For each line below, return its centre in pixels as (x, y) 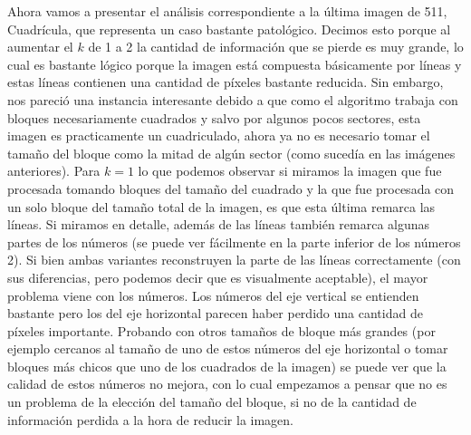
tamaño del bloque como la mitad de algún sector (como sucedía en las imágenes (231, 153)
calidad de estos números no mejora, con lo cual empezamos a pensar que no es (227, 384)
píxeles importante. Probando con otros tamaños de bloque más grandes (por (221, 330)
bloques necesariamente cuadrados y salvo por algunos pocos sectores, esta (214, 117)
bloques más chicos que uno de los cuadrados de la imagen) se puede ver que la (227, 366)
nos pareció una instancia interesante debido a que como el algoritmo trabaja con (233, 99)
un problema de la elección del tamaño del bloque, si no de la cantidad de (212, 402)
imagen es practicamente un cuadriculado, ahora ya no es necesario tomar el (219, 135)
